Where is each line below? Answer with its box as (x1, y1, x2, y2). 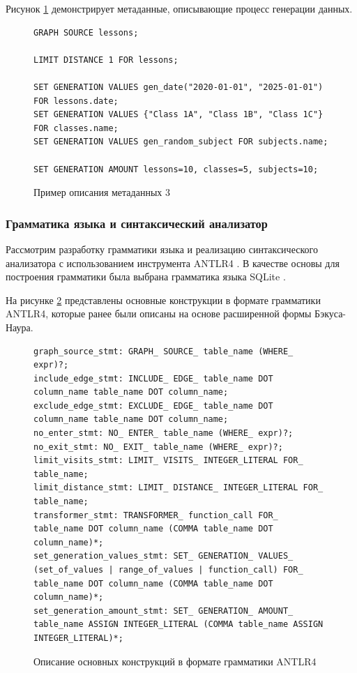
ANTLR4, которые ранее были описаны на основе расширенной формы (6, 306, 312, 321)
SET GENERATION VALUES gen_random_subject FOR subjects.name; (33, 137, 328, 147)
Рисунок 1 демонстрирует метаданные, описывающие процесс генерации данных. (6, 1, 353, 15)
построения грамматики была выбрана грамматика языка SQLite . (6, 269, 286, 284)
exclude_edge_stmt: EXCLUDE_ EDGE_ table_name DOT (33, 400, 273, 411)
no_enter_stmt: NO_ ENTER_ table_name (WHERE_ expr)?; (33, 428, 294, 439)
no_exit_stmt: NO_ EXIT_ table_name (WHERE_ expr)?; (33, 441, 283, 452)
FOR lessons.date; (33, 96, 119, 106)
